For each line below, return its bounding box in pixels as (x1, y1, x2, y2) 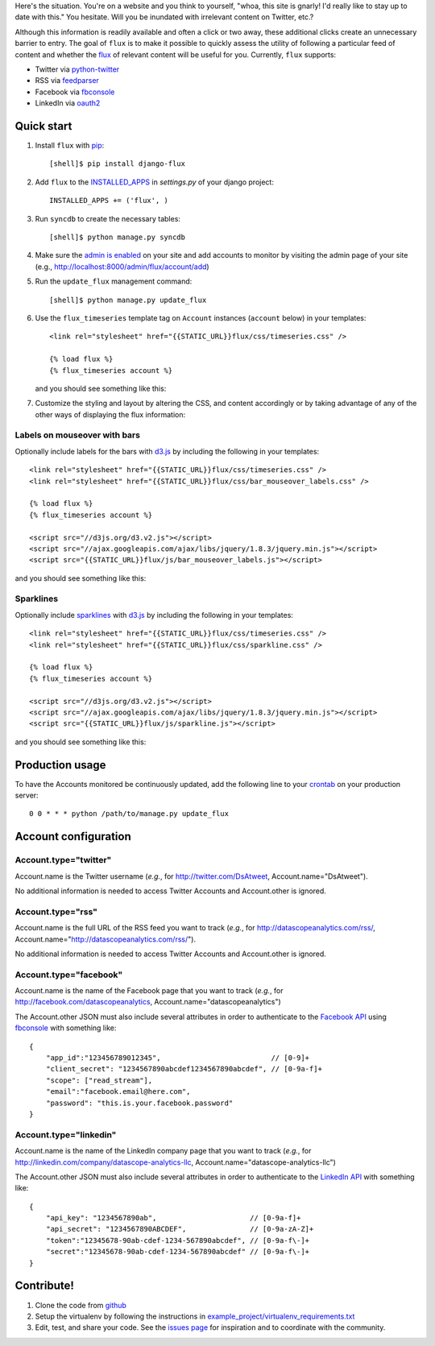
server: (14, 790, 39, 801)
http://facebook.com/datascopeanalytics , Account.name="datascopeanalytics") (14, 997, 281, 1007)
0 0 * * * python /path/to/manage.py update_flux (29, 810, 230, 818)
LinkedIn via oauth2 (35, 98, 101, 108)
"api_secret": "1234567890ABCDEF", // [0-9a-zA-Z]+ (45, 1224, 314, 1234)
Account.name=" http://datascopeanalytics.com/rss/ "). (14, 934, 197, 944)
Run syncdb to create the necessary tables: (35, 213, 181, 223)
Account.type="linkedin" (14, 1129, 117, 1140)
